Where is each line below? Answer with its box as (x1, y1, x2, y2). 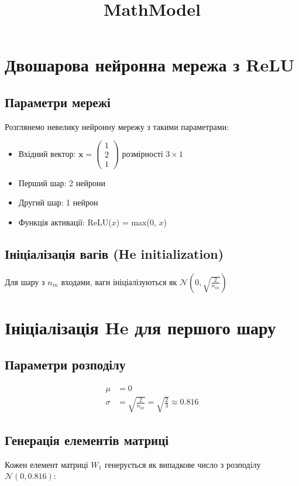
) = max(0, (116, 215, 156, 228)
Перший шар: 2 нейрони (18, 176, 105, 189)
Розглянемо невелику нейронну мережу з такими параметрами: (5, 120, 229, 132)
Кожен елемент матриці (5, 458, 88, 470)
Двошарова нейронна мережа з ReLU (5, 53, 295, 77)
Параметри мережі (5, 93, 111, 111)
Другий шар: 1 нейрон (18, 196, 98, 208)
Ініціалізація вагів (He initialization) (5, 244, 224, 262)
